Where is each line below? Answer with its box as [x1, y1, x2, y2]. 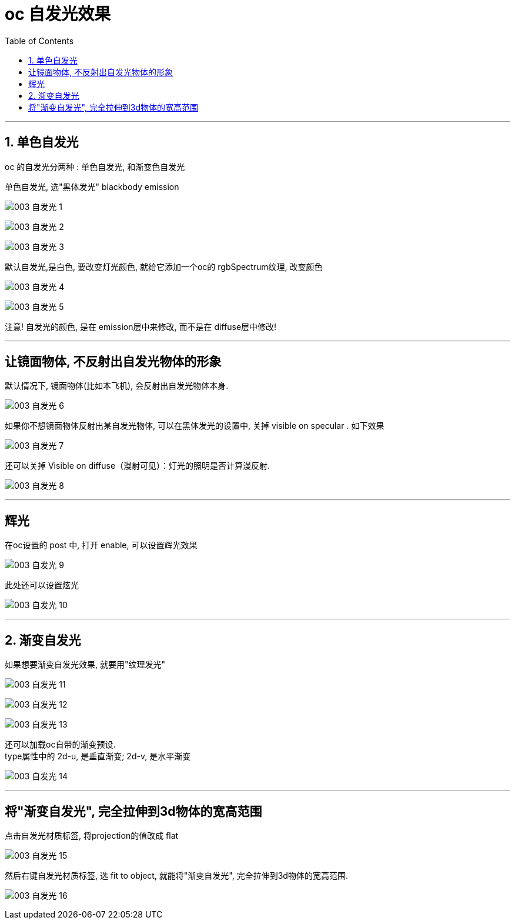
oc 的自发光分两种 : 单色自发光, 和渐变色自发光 [5, 161, 185, 172]
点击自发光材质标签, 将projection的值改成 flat [5, 830, 179, 840]
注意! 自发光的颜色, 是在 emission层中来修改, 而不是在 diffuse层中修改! [5, 321, 277, 332]
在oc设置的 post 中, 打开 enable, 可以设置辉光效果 [5, 540, 198, 551]
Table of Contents [5, 35, 74, 46]
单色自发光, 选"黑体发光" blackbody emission [5, 181, 179, 192]
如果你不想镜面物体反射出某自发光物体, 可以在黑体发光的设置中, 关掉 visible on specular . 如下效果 [5, 421, 384, 431]
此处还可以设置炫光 [5, 580, 79, 591]
